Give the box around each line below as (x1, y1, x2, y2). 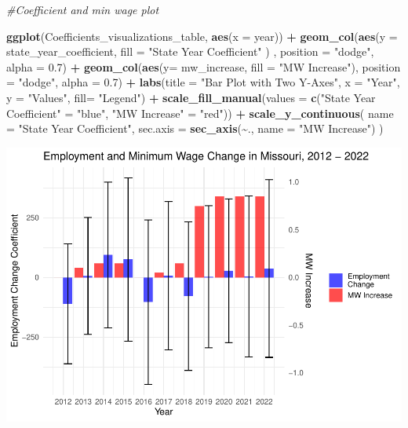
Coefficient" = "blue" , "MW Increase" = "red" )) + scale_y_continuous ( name (6, 104, 394, 121)
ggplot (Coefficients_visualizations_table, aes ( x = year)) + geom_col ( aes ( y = (6, 27, 398, 44)
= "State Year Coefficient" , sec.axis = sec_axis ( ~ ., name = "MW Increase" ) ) (6, 120, 384, 137)
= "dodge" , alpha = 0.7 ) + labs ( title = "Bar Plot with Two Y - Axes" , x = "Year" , (6, 74, 400, 90)
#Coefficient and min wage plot (6, 2, 159, 17)
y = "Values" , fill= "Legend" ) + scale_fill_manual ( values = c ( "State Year (6, 89, 376, 105)
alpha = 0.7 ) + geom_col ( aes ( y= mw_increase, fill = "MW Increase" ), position (6, 58, 401, 75)
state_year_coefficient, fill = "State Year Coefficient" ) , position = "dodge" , (6, 43, 374, 60)
